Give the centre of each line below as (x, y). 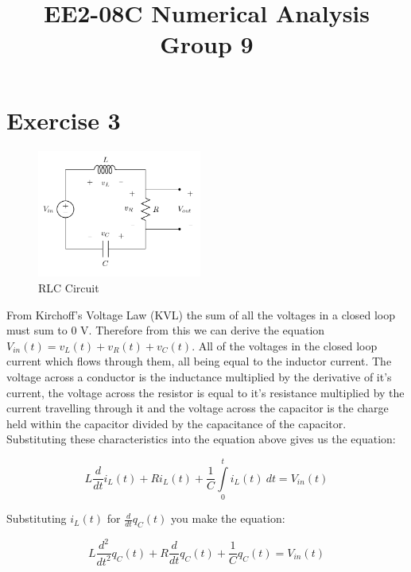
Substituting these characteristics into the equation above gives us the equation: (201, 439)
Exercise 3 (64, 120)
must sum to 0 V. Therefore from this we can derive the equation (166, 330)
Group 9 (207, 44)
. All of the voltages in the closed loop (285, 345)
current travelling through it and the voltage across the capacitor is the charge (198, 408)
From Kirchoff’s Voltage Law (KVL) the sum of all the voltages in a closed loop (201, 314)
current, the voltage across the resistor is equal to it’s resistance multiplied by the (205, 392)
